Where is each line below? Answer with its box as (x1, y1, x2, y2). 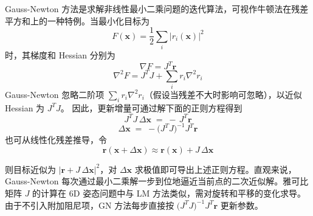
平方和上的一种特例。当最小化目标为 (5, 14, 150, 27)
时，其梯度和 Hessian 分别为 (5, 48, 115, 61)
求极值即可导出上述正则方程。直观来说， (134, 162, 297, 175)
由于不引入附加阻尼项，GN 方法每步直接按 (5, 198, 174, 211)
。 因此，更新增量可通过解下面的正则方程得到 (60, 101, 242, 114)
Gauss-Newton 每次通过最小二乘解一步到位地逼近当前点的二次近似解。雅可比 (5, 175, 309, 187)
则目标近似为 (5, 162, 56, 175)
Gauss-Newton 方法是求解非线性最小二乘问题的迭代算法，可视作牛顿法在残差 (5, 2, 309, 15)
